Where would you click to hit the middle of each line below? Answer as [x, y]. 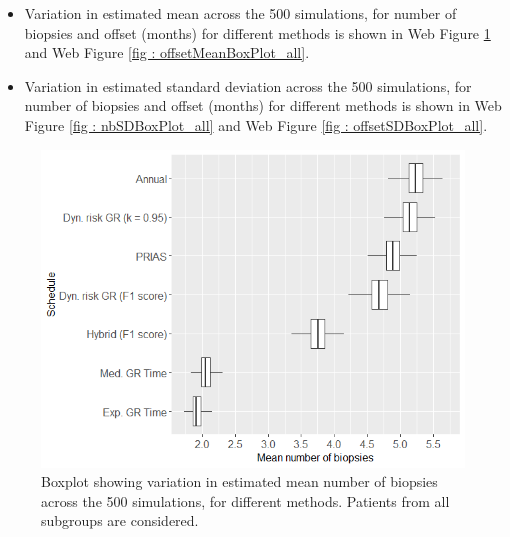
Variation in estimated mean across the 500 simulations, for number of [240, 13]
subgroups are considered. [120, 520]
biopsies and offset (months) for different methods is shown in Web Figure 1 [257, 32]
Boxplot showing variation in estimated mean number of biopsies [239, 481]
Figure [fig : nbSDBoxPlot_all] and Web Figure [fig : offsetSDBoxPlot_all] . [256, 124]
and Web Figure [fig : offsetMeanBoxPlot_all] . [167, 52]
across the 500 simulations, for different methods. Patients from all [245, 500]
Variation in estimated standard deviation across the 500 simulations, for [248, 85]
